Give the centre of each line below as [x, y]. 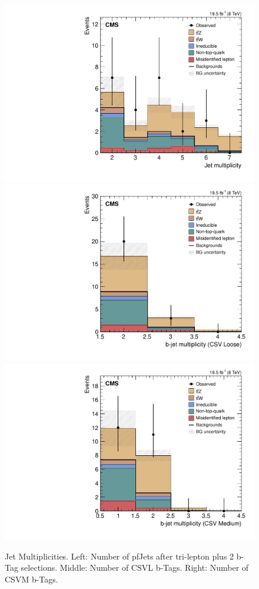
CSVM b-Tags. [31, 579]
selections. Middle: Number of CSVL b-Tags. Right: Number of [135, 568]
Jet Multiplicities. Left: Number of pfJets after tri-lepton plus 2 [119, 556]
